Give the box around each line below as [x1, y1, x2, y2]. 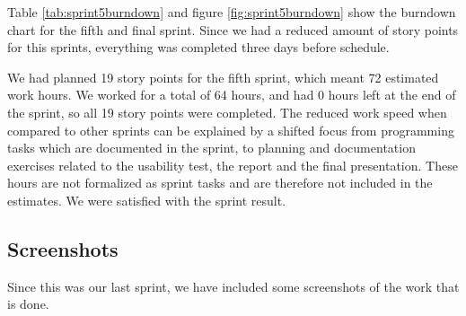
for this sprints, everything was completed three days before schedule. [7, 38, 390, 57]
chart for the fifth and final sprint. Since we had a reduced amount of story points [7, 20, 459, 39]
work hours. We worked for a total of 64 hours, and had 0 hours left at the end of [7, 85, 456, 104]
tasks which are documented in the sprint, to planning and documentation [7, 138, 416, 157]
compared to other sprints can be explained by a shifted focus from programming [7, 120, 454, 139]
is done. [7, 294, 49, 313]
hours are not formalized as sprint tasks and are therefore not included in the [7, 173, 433, 192]
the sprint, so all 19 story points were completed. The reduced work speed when [7, 102, 447, 121]
